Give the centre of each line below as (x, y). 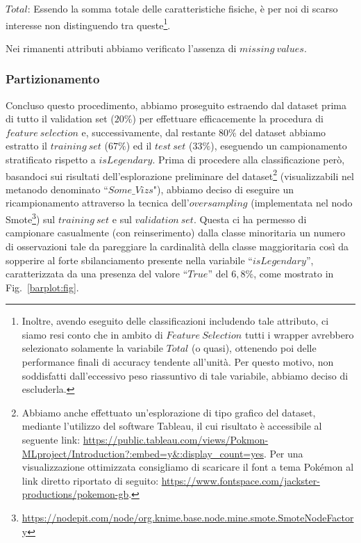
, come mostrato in (294, 274)
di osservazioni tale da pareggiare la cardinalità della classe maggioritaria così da (177, 246)
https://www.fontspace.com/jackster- (241, 480)
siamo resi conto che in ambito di (92, 334)
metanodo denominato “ (57, 189)
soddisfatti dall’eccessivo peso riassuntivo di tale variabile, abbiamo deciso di (185, 375)
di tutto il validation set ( (60, 119)
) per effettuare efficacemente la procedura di (228, 119)
